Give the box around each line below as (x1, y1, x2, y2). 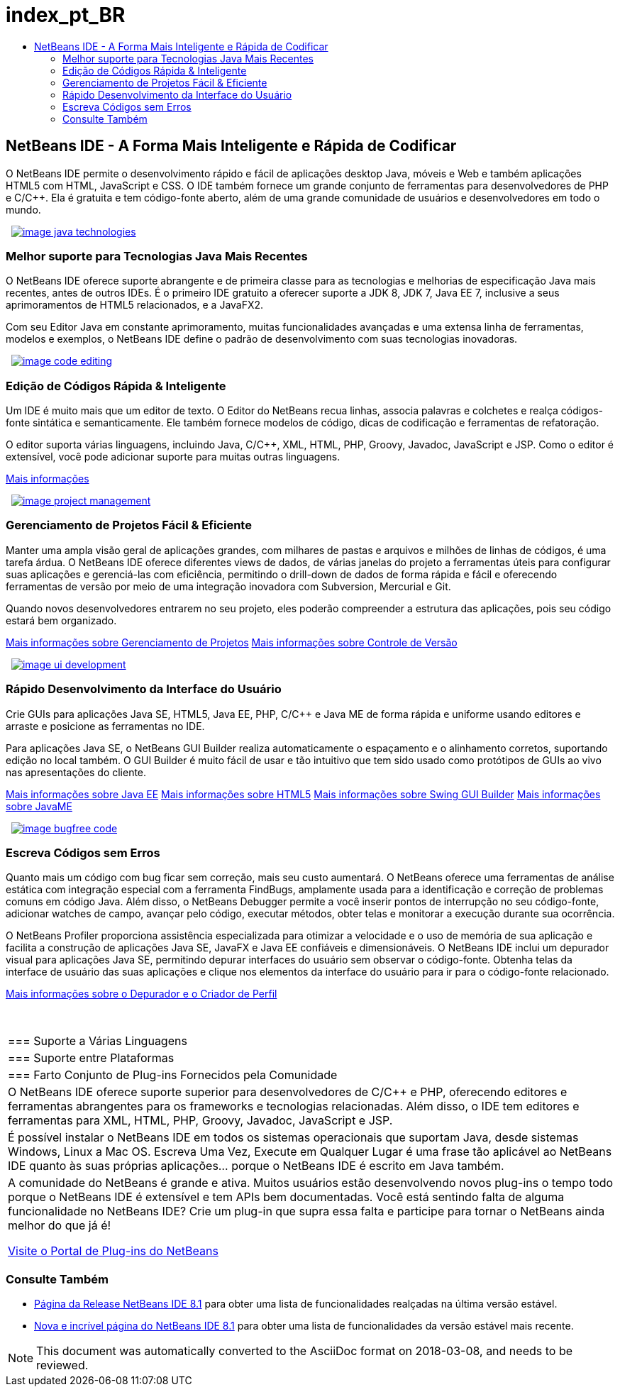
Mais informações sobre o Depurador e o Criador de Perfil (6, 988, 277, 1000)
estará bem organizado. (6, 614, 117, 626)
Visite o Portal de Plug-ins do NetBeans (8, 1244, 218, 1259)
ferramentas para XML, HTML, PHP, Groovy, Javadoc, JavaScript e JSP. (8, 1113, 393, 1128)
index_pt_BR (6, 3, 126, 27)
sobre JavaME (6, 800, 72, 812)
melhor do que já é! (8, 1218, 111, 1233)
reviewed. (36, 1358, 89, 1373)
